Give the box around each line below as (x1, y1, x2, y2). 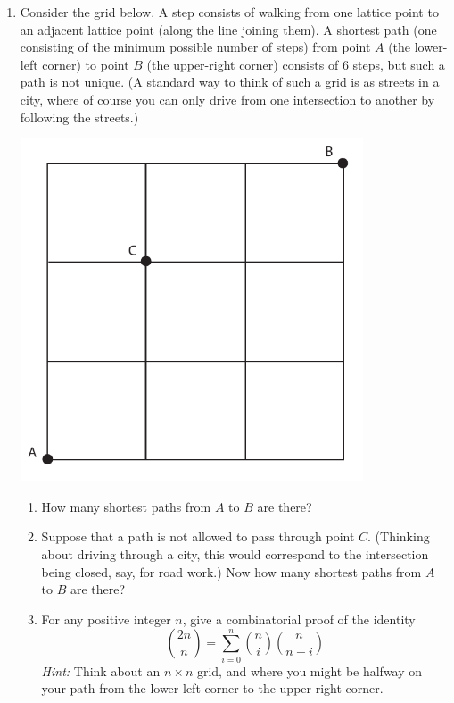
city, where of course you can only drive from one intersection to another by (20, 89, 435, 108)
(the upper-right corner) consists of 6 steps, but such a (146, 54, 445, 73)
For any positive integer (41, 609, 171, 628)
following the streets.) (20, 107, 139, 126)
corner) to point (42, 54, 129, 73)
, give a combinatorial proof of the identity (182, 609, 416, 628)
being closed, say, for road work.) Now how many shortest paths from (41, 562, 422, 581)
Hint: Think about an (41, 661, 161, 680)
